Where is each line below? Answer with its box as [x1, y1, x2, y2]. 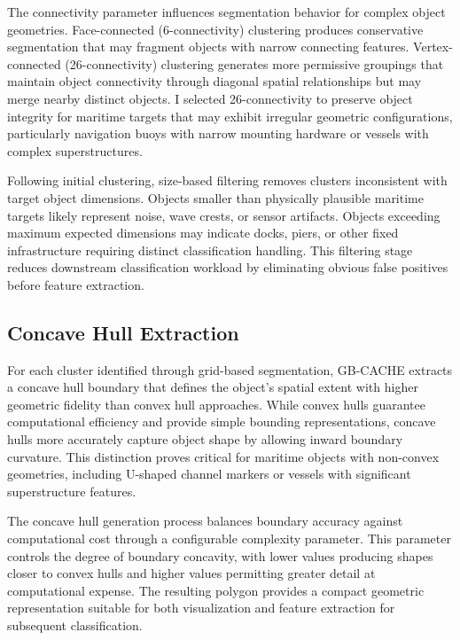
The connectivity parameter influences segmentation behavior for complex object [7, 3, 446, 20]
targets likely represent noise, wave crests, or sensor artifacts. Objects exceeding [7, 206, 441, 224]
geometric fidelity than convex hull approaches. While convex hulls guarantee [7, 394, 425, 413]
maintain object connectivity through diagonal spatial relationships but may [7, 72, 422, 90]
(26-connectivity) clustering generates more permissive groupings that [65, 54, 444, 73]
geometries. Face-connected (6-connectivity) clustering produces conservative [7, 20, 424, 38]
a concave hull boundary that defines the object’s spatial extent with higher [7, 378, 418, 396]
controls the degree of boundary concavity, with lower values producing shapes [7, 546, 433, 565]
